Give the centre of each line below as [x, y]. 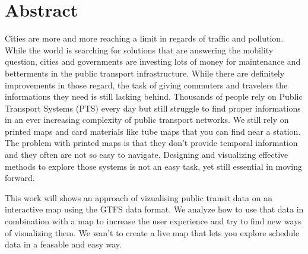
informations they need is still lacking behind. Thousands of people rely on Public [154, 96]
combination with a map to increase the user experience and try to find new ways [153, 221]
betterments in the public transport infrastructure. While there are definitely [145, 73]
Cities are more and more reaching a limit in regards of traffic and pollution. [144, 38]
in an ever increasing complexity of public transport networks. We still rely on [147, 120]
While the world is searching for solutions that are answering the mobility [139, 50]
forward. [20, 178]
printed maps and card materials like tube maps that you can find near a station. [153, 131]
